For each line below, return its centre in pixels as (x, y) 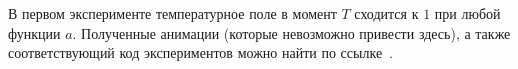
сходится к (386, 13)
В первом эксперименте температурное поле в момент (172, 13)
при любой (467, 13)
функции (34, 32)
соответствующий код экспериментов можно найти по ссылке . (201, 52)
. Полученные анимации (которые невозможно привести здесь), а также (291, 32)
